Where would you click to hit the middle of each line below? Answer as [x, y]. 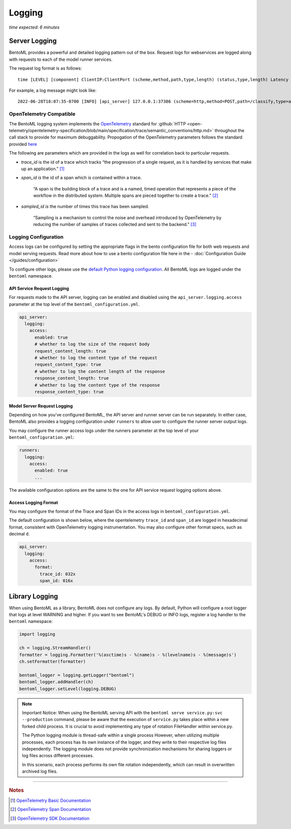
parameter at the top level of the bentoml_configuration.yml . [74, 304]
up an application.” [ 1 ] [43, 169]
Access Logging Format [33, 502]
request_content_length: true [71, 351]
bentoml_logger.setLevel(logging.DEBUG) [68, 689]
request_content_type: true [68, 365]
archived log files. [40, 771]
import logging [37, 634]
